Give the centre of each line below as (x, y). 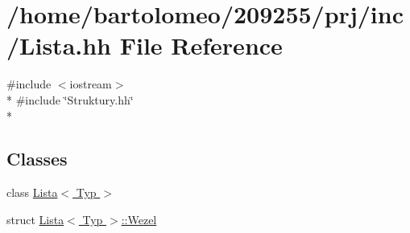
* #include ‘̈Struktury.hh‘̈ (70, 99)
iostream (91, 84)
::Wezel (139, 219)
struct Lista (35, 219)
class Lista (32, 192)
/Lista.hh (59, 45)
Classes (37, 159)
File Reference (201, 45)
